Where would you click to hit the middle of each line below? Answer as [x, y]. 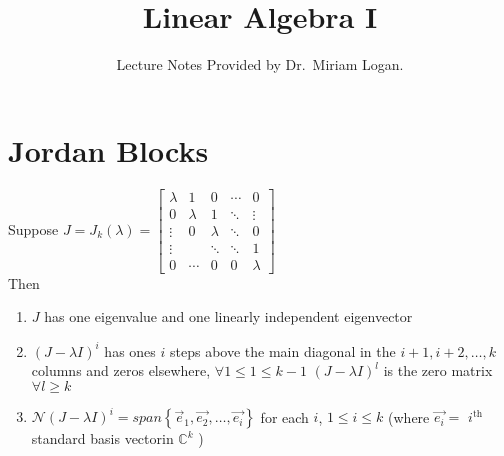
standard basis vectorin [102, 438]
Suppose [33, 228]
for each [284, 416]
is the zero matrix [438, 370]
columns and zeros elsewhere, [121, 370]
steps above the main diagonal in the [283, 350]
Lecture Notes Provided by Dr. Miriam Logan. [260, 64]
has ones [130, 350]
